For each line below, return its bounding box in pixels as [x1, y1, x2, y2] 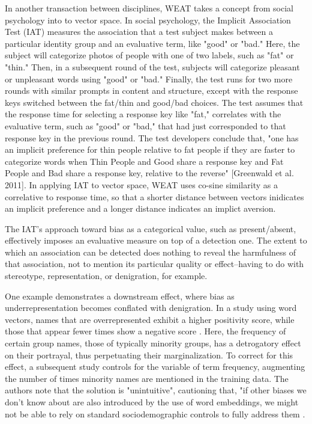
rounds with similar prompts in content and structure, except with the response [5, 84, 298, 97]
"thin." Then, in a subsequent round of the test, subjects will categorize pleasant [5, 60, 300, 73]
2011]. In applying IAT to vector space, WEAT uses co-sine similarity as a [5, 178, 278, 191]
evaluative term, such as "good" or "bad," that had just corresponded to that [5, 119, 286, 132]
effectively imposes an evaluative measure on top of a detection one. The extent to [5, 234, 307, 247]
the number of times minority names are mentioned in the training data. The [5, 372, 289, 384]
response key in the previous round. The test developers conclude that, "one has [5, 131, 299, 144]
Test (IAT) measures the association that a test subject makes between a [5, 25, 274, 38]
